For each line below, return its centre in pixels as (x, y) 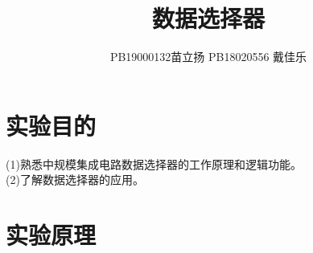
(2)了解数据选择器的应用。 (75, 180)
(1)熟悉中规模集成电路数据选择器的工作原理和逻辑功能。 (154, 163)
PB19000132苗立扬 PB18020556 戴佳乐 (208, 57)
